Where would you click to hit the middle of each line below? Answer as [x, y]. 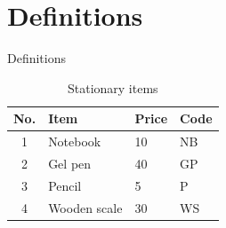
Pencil [65, 185]
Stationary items [113, 87]
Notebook [75, 142]
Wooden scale [85, 207]
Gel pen [70, 163]
